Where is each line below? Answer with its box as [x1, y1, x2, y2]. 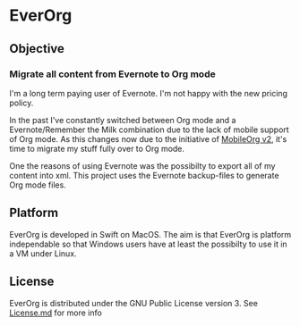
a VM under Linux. [9, 247, 78, 259]
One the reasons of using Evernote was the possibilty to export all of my [9, 160, 276, 171]
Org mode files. [9, 180, 67, 190]
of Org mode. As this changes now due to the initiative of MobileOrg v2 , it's [9, 133, 287, 144]
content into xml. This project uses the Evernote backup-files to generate [9, 170, 279, 180]
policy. [9, 97, 34, 108]
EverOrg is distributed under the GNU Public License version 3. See [9, 297, 258, 308]
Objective [9, 41, 65, 56]
